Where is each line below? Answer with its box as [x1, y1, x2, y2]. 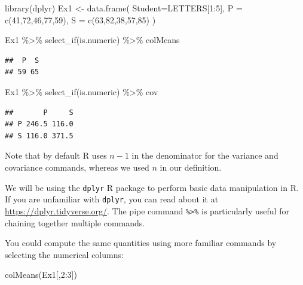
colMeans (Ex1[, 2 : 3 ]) [5, 268, 77, 281]
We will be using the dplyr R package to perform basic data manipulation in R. [5, 181, 299, 193]
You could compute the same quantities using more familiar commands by [5, 237, 277, 249]
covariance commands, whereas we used [5, 160, 149, 173]
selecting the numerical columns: [5, 248, 124, 260]
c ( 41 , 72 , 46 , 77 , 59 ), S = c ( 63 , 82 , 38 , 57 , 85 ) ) [5, 13, 156, 26]
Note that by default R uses [5, 149, 107, 162]
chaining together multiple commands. [5, 216, 145, 229]
